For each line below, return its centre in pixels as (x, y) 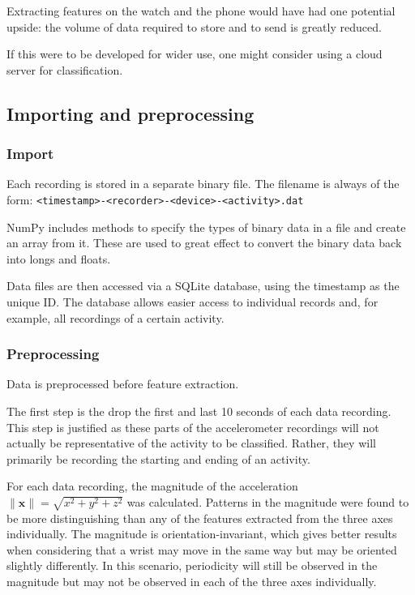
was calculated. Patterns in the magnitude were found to (268, 501)
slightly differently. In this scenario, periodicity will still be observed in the (192, 565)
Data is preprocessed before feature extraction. (123, 384)
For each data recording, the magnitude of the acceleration (152, 486)
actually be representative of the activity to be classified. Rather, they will (191, 443)
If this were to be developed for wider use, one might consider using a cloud (195, 54)
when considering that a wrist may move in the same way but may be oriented (202, 549)
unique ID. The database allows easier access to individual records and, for (193, 302)
